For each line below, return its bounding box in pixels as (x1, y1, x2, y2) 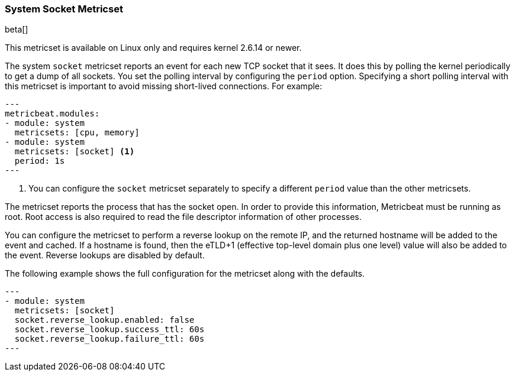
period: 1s (14, 156, 65, 166)
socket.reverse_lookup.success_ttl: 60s (14, 325, 205, 335)
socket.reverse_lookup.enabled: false (14, 315, 195, 325)
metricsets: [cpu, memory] (14, 128, 140, 138)
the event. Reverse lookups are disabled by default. (5, 250, 205, 261)
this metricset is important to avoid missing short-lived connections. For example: (5, 81, 323, 92)
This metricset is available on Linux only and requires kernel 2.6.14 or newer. (5, 43, 302, 53)
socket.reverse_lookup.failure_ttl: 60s (14, 334, 205, 344)
